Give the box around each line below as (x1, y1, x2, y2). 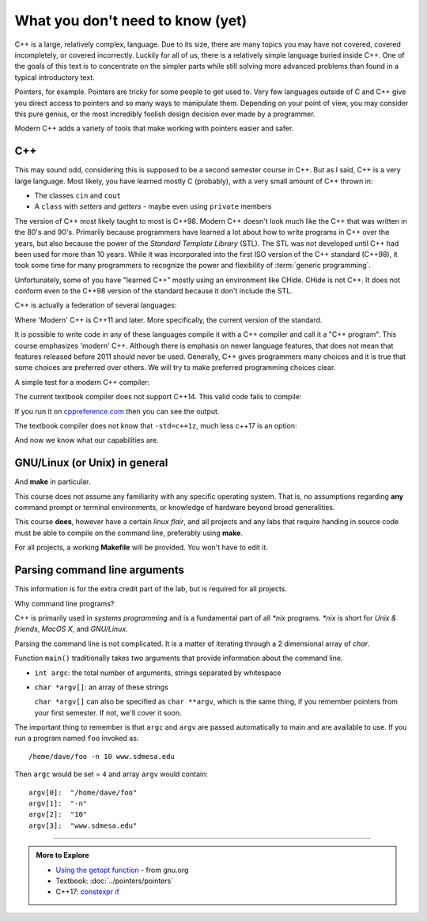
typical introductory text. (14, 72, 95, 82)
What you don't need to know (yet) (14, 12, 248, 29)
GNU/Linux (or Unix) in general (14, 456, 168, 470)
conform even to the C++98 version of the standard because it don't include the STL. (14, 286, 293, 296)
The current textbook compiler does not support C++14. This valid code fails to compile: (14, 392, 302, 402)
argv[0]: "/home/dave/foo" (28, 787, 138, 797)
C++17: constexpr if (55, 887, 120, 896)
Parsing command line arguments (14, 564, 185, 577)
